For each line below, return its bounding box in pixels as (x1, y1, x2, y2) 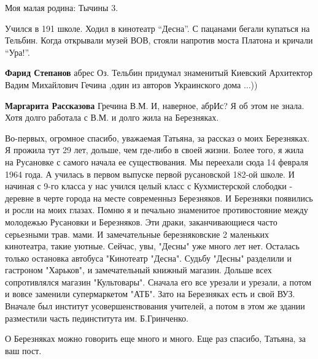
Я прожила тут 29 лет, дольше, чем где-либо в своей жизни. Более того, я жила (5, 143, 304, 156)
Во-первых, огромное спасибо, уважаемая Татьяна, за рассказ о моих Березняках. (5, 131, 310, 144)
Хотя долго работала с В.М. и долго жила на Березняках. (5, 111, 219, 124)
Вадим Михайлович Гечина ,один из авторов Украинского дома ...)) (5, 78, 258, 91)
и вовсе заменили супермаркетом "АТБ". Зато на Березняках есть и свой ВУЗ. (5, 287, 295, 300)
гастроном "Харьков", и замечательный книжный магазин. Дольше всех (5, 263, 272, 276)
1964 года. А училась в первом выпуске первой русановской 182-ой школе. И (5, 167, 295, 180)
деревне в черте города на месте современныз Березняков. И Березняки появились (5, 191, 313, 204)
